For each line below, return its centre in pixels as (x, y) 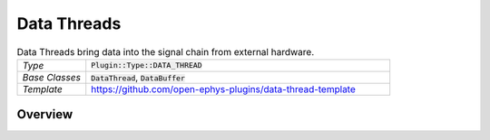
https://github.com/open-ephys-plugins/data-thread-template (223, 89)
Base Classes (52, 77)
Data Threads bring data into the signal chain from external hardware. (166, 51)
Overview (45, 114)
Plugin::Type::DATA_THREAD (147, 65)
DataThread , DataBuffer (138, 77)
